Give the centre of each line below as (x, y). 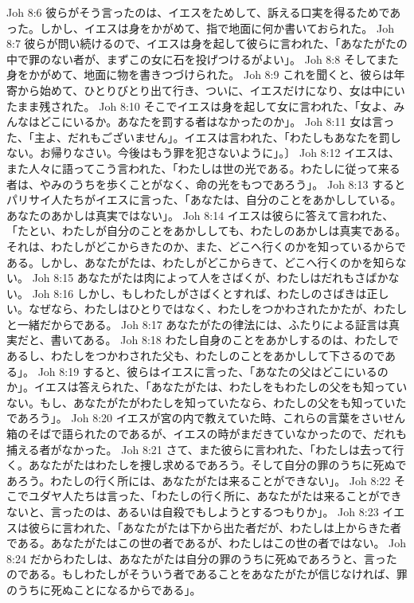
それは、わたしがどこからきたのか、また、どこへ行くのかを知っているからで (206, 246)
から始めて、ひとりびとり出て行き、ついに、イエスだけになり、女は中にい (211, 90)
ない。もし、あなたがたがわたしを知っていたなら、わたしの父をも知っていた (207, 402)
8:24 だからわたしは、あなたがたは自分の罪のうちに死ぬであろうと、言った (202, 558)
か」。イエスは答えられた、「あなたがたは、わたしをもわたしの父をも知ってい (207, 387)
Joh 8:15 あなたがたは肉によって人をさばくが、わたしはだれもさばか (210, 278)
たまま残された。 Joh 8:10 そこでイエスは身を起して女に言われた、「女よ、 (200, 106)
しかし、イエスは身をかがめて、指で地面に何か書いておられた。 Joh (217, 27)
